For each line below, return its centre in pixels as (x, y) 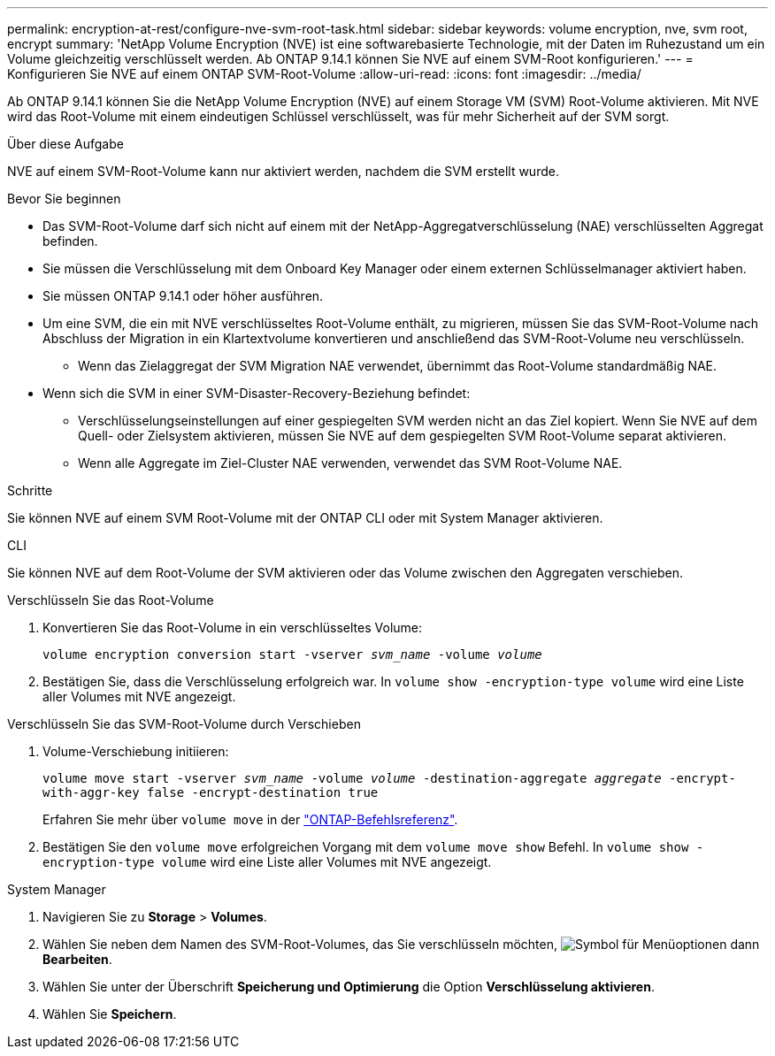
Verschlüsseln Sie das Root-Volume (111, 600)
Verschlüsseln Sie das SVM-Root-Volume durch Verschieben (184, 724)
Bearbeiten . (77, 959)
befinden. (70, 241)
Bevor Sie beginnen (64, 199)
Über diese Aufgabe (65, 144)
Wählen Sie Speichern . (110, 1014)
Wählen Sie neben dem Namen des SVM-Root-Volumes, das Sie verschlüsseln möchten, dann (401, 944)
